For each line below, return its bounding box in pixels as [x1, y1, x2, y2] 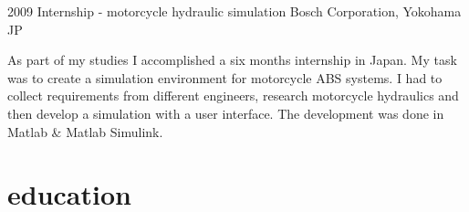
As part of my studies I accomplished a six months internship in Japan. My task [7, 50, 457, 69]
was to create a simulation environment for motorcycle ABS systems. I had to [7, 68, 443, 87]
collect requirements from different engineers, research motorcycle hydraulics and [7, 86, 459, 105]
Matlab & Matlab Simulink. [7, 122, 163, 141]
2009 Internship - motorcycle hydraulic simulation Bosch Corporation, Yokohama [7, 2, 462, 20]
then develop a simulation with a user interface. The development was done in [7, 103, 444, 122]
